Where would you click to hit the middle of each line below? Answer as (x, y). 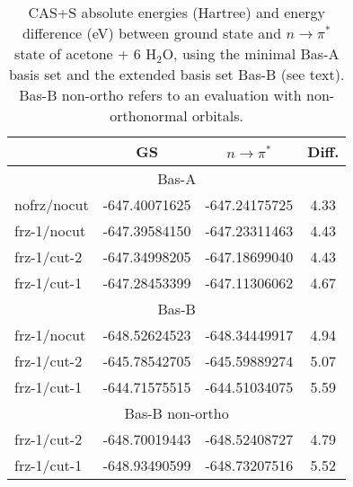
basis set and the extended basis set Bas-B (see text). (176, 74)
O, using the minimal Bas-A (251, 53)
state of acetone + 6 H (85, 53)
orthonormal (149, 115)
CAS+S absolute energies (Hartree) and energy (176, 12)
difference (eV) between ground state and (152, 33)
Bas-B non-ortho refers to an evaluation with (160, 95)
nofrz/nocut (52, 204)
